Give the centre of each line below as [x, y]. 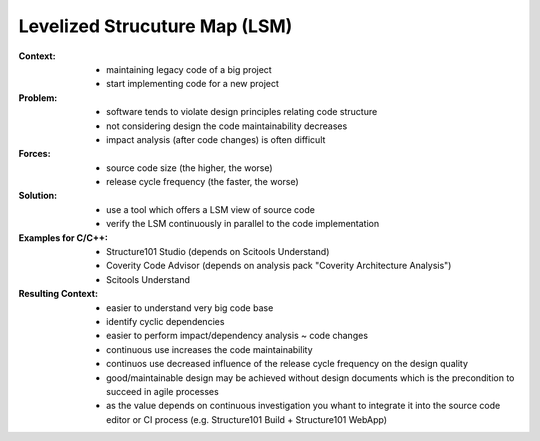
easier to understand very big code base [190, 307]
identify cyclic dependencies [165, 321]
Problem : [38, 97]
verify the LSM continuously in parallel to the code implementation [243, 224]
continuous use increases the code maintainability [209, 349]
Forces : [34, 154]
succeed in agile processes [162, 391]
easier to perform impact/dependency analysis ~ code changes [237, 336]
